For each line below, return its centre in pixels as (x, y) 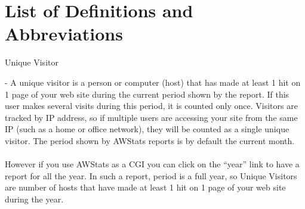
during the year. (34, 199)
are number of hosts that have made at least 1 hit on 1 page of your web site (145, 187)
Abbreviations (64, 34)
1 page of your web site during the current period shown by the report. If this (147, 94)
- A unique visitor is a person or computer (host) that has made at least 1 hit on (153, 82)
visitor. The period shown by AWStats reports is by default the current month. (150, 140)
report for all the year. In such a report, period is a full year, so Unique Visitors (151, 175)
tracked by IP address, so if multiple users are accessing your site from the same (151, 117)
